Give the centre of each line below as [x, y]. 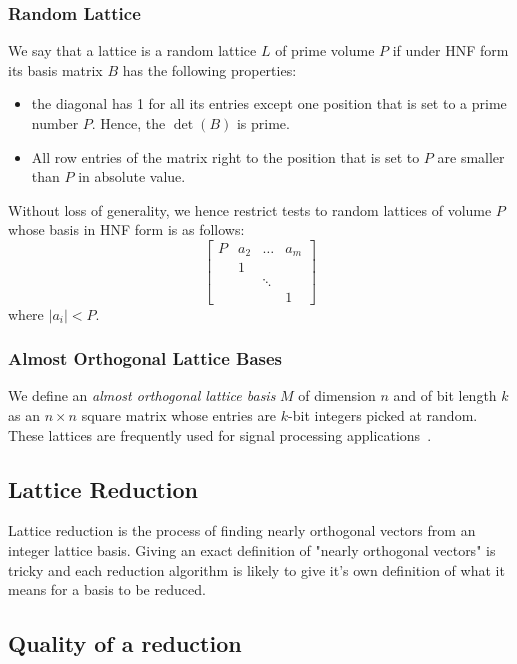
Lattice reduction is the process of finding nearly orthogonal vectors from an [242, 530]
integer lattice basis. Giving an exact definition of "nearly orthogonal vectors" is [252, 549]
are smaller [471, 156]
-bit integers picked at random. [383, 414]
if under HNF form [450, 50]
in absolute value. [132, 176]
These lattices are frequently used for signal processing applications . [220, 434]
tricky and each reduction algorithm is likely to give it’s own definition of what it [256, 569]
